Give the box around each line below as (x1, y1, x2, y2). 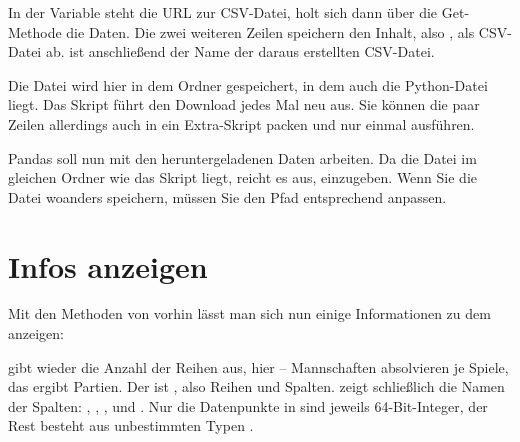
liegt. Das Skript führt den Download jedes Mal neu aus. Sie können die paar (8, 94, 480, 115)
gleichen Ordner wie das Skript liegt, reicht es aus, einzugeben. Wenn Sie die (8, 167, 477, 188)
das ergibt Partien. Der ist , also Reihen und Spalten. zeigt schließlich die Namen (8, 376, 505, 397)
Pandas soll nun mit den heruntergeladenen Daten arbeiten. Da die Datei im (8, 147, 477, 168)
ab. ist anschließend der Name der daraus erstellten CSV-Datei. (45, 41, 435, 62)
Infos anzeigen (8, 245, 208, 286)
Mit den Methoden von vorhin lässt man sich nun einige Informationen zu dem (8, 303, 491, 324)
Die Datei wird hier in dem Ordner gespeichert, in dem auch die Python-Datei (8, 74, 488, 95)
